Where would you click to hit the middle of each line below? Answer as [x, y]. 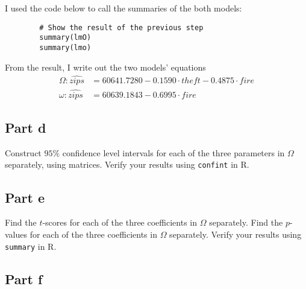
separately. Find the [246, 222]
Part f [24, 278]
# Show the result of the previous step [121, 27]
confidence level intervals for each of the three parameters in [173, 152]
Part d [26, 128]
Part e [25, 197]
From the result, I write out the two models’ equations [105, 67]
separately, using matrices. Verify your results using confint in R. [127, 164]
